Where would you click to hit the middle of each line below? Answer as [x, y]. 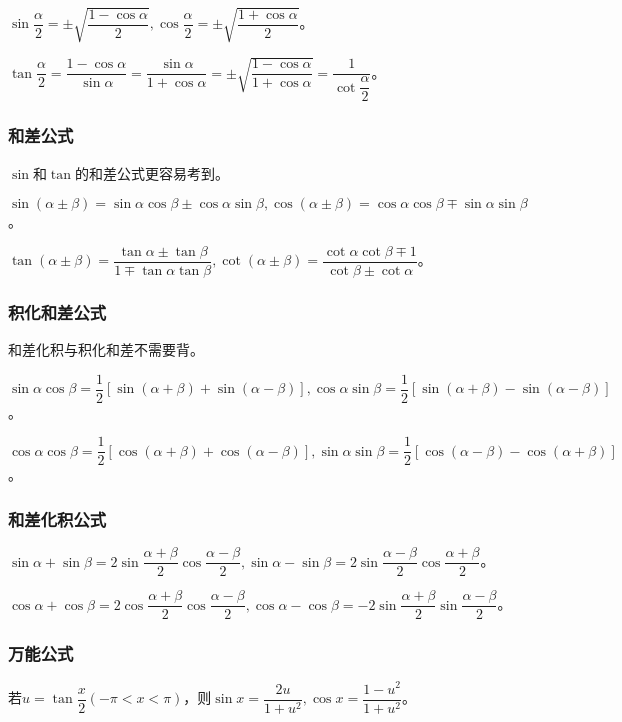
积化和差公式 [57, 311]
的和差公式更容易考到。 [151, 172]
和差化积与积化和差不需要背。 [106, 348]
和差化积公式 [57, 518]
